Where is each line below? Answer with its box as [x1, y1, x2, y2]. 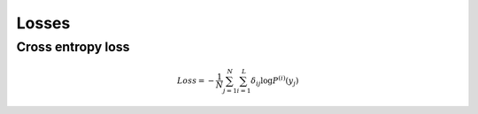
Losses [16, 13, 71, 33]
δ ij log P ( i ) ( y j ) [251, 74, 299, 87]
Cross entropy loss [16, 39, 130, 55]
